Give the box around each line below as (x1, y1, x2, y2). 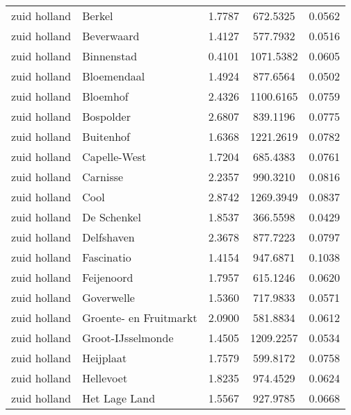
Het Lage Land (82, 390, 156, 406)
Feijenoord (82, 269, 133, 285)
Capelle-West (82, 149, 147, 164)
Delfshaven (82, 229, 135, 245)
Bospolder (82, 108, 131, 124)
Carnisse (82, 169, 124, 185)
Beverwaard (82, 28, 140, 44)
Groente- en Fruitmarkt (82, 310, 197, 325)
